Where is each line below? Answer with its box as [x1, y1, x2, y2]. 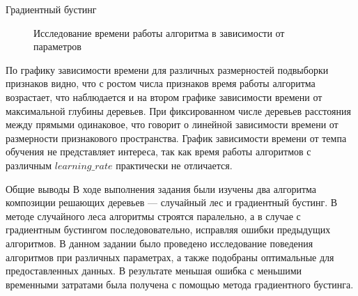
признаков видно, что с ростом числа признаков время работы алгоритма [6, 76, 316, 91]
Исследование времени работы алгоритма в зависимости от [33, 25, 285, 40]
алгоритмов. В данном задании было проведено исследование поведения [6, 235, 313, 250]
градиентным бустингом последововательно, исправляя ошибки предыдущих [6, 222, 331, 237]
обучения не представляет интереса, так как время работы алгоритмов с [6, 144, 311, 159]
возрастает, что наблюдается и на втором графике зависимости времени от [6, 89, 322, 104]
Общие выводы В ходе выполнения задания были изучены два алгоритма [6, 181, 316, 196]
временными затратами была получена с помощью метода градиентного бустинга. [6, 276, 354, 291]
